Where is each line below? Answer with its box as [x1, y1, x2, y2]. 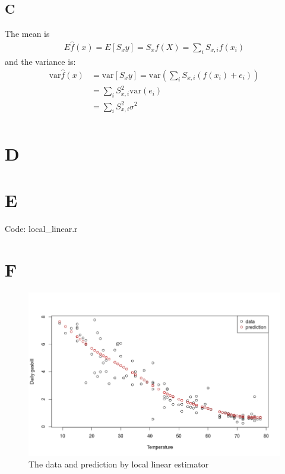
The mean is [5, 27, 50, 40]
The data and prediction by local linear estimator [28, 458, 209, 470]
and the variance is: [5, 55, 76, 67]
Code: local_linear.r [5, 222, 78, 234]
